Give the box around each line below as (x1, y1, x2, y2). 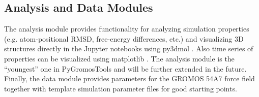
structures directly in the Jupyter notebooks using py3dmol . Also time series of (4, 43, 253, 54)
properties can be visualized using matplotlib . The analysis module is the (4, 53, 235, 63)
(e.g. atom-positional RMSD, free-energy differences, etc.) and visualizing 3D (4, 33, 244, 44)
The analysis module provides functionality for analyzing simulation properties (4, 23, 249, 34)
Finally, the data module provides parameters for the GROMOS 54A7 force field (4, 73, 255, 84)
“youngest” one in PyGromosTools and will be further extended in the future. (4, 63, 247, 74)
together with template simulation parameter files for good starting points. (4, 83, 237, 93)
